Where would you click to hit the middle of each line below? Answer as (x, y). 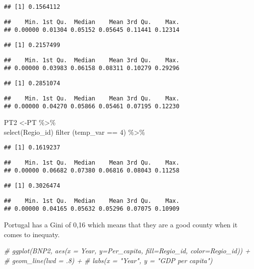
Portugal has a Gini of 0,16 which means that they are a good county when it (121, 225)
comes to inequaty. (32, 234)
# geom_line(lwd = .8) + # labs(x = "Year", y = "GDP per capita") (108, 260)
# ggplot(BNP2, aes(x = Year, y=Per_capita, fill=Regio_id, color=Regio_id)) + (127, 251)
